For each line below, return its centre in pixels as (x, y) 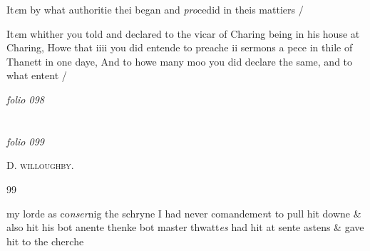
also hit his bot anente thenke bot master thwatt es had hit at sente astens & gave (185, 227)
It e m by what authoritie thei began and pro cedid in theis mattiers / (155, 9)
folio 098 (25, 99)
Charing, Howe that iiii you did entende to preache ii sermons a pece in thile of (180, 47)
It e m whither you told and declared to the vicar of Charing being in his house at (183, 33)
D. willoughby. (40, 165)
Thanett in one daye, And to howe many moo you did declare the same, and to (180, 61)
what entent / (37, 75)
